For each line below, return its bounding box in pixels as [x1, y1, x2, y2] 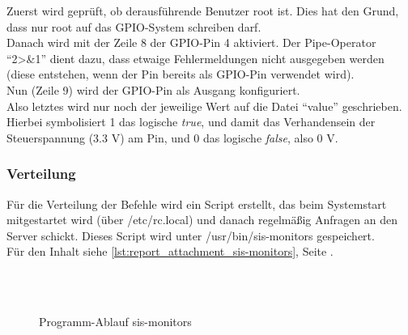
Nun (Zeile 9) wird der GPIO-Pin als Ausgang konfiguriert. [6, 81, 300, 98]
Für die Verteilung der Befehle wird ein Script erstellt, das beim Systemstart [6, 195, 387, 212]
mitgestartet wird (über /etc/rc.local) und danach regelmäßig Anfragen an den [6, 211, 397, 228]
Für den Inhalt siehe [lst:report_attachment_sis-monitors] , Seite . [6, 243, 334, 260]
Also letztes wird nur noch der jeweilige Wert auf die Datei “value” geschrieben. [6, 97, 402, 114]
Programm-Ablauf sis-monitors [39, 313, 192, 330]
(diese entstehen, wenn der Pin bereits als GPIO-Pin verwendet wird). [6, 66, 355, 83]
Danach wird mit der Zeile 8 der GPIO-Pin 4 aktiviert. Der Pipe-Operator [6, 34, 376, 51]
